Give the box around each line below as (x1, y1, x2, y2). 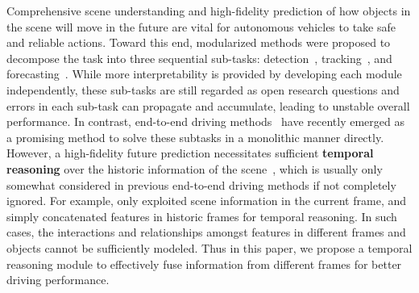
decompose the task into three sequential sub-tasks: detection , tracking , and (6, 49, 392, 66)
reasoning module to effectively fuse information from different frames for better (6, 255, 402, 272)
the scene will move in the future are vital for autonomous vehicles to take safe (6, 18, 396, 35)
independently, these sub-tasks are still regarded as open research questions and (6, 81, 400, 98)
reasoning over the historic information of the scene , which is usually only (6, 160, 383, 177)
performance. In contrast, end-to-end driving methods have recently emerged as (6, 113, 404, 130)
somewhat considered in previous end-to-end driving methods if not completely (6, 176, 396, 193)
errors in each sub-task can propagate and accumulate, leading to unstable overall (6, 97, 410, 114)
